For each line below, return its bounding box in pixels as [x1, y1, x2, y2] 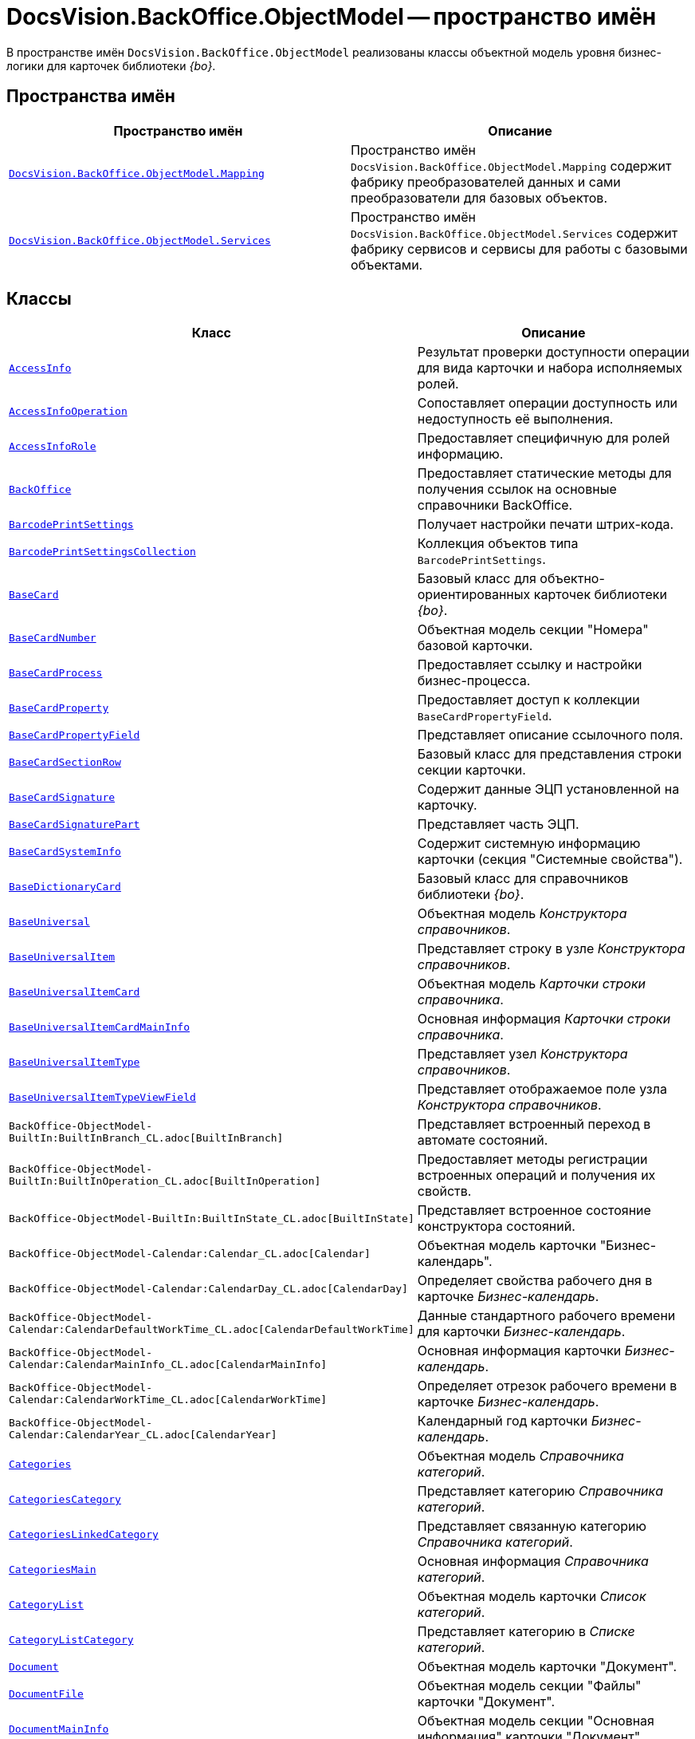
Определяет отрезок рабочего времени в [417, 1378, 677, 1394]
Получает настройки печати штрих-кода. [417, 516, 674, 533]
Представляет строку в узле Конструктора [417, 940, 685, 957]
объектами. [351, 256, 423, 273]
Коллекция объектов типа [417, 535, 579, 552]
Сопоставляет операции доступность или [417, 395, 678, 412]
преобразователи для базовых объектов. [351, 189, 608, 206]
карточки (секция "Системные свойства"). [417, 851, 683, 868]
